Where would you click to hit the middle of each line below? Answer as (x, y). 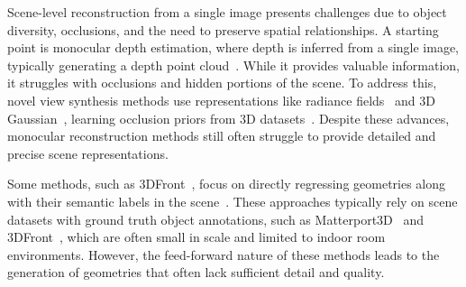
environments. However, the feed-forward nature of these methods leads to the (224, 254)
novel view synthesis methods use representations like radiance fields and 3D (221, 100)
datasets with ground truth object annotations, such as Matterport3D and (216, 219)
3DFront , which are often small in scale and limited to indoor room (196, 237)
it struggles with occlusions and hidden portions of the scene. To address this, (222, 83)
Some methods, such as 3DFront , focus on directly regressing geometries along (227, 184)
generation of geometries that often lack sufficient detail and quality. (196, 272)
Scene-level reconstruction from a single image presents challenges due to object (227, 12)
